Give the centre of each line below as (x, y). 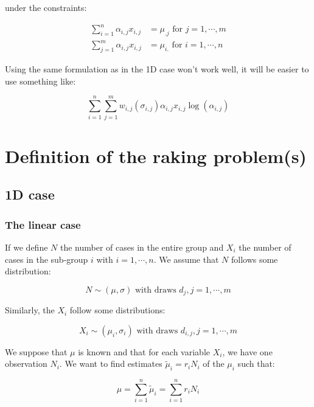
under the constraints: (46, 7)
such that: (256, 364)
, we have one (247, 351)
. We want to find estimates (111, 364)
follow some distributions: (117, 310)
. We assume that (186, 259)
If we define (26, 247)
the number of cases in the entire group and (142, 247)
